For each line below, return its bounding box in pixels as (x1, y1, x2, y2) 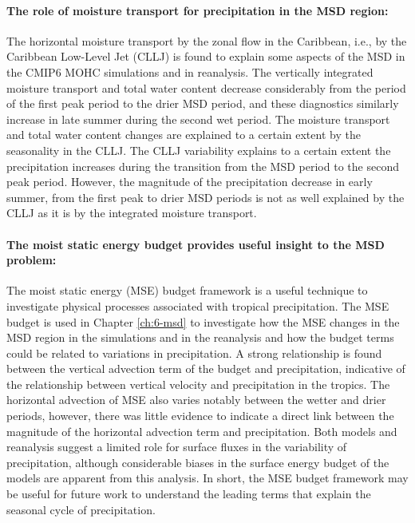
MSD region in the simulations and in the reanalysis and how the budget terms (6, 329, 394, 346)
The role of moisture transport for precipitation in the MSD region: (6, 2, 389, 18)
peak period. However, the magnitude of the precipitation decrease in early (6, 173, 373, 190)
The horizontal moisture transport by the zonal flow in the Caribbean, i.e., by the (6, 32, 407, 49)
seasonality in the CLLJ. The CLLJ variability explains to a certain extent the (6, 141, 391, 158)
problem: (6, 252, 57, 268)
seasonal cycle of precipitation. (6, 501, 156, 517)
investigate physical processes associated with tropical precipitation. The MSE (6, 297, 389, 314)
